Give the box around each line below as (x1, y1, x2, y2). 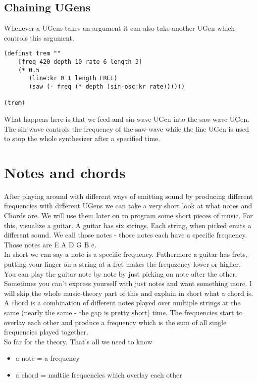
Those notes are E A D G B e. (4, 239, 97, 249)
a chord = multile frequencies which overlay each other (15, 369, 182, 380)
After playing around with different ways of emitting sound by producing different (4, 191, 253, 201)
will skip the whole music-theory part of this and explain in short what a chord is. (4, 287, 254, 298)
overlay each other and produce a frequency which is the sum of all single (4, 317, 227, 327)
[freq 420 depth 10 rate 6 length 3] (18, 58, 143, 66)
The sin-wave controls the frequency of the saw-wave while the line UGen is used (4, 123, 249, 134)
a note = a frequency (15, 353, 80, 363)
